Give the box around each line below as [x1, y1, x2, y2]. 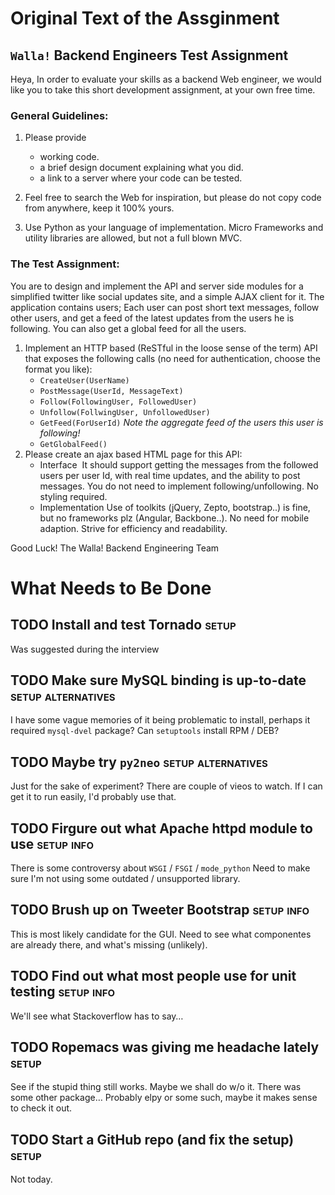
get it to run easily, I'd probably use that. [10, 791, 177, 803]
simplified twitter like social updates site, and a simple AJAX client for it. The [10, 290, 325, 302]
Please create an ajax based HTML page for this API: [24, 448, 243, 460]
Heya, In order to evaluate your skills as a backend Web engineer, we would [10, 73, 322, 85]
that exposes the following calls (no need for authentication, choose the [24, 352, 321, 364]
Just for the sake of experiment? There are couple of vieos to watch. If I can [10, 780, 323, 792]
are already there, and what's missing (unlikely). [10, 938, 208, 951]
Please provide [24, 132, 87, 144]
